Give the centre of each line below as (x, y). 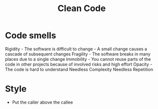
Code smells (31, 35)
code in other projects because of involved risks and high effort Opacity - (79, 64)
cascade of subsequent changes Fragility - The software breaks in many (78, 54)
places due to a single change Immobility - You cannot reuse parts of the (78, 59)
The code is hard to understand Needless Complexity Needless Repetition (79, 69)
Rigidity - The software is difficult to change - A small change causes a (76, 49)
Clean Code (82, 8)
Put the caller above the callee (42, 102)
